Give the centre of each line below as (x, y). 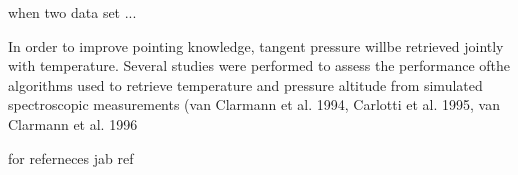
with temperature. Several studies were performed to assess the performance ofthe (259, 65)
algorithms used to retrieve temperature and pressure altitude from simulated (245, 84)
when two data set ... (72, 12)
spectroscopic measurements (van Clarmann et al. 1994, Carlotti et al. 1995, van (254, 104)
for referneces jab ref (71, 157)
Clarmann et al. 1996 (73, 123)
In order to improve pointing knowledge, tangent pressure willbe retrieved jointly (256, 45)
